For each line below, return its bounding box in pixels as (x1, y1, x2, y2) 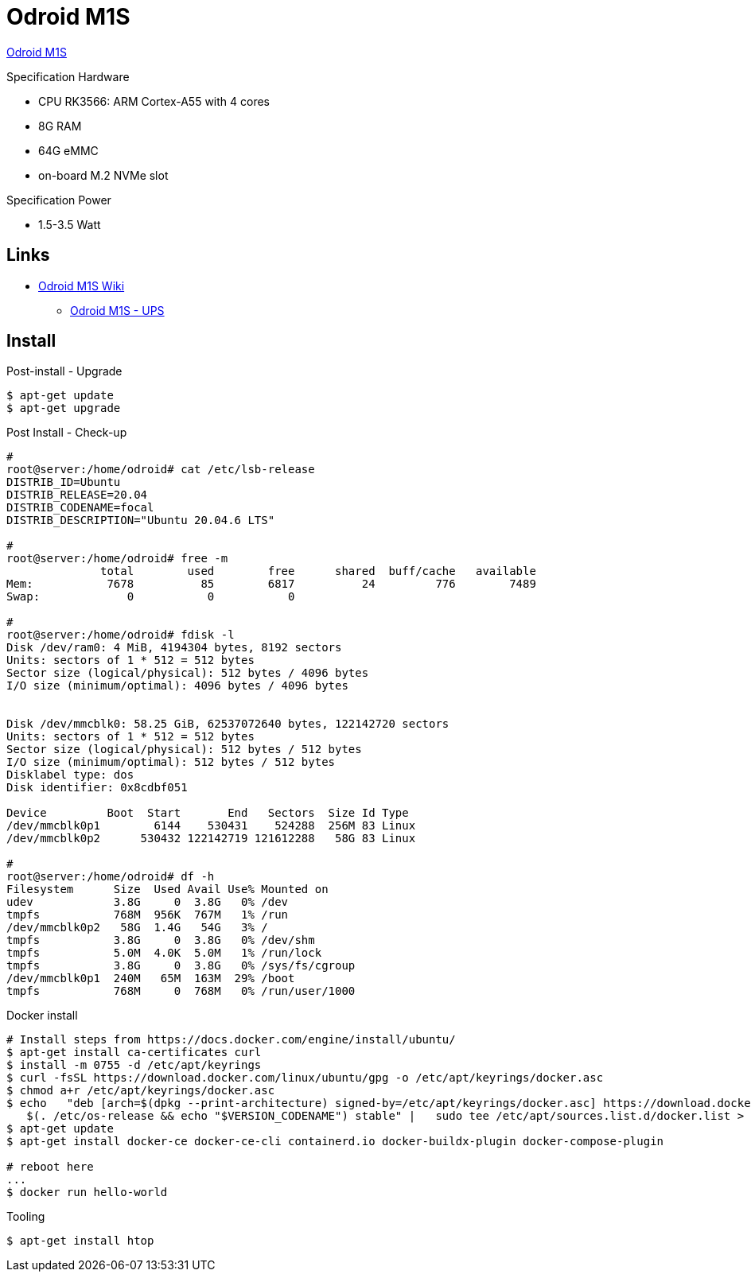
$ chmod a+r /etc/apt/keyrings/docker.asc (6, 1084, 275, 1097)
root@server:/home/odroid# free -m (6, 552, 228, 565)
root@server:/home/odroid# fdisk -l (6, 628, 235, 642)
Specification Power (6, 192, 111, 207)
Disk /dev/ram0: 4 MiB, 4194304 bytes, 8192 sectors (6, 641, 342, 655)
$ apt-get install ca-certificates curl (6, 1046, 262, 1059)
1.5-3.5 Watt (38, 217, 101, 231)
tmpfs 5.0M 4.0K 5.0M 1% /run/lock (6, 946, 322, 960)
